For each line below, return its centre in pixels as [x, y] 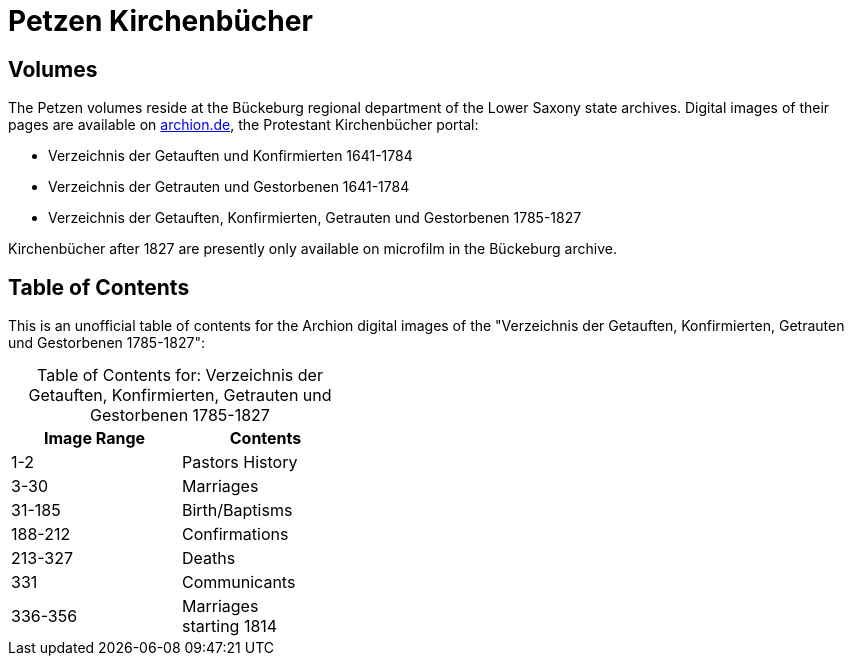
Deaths [209, 558]
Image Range [94, 438]
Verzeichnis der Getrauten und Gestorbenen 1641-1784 [229, 187]
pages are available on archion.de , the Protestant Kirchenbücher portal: [243, 125]
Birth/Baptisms [237, 510]
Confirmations [235, 534]
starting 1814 [230, 626]
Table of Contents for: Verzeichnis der [180, 375]
